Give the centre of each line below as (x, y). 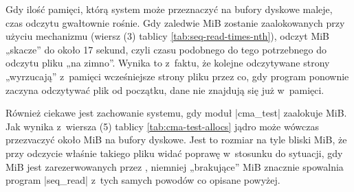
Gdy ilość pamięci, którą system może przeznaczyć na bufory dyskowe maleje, (169, 9)
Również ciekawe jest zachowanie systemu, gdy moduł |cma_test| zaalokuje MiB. (176, 113)
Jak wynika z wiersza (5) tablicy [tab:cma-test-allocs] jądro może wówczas (162, 126)
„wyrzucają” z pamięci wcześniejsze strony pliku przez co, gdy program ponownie (177, 76)
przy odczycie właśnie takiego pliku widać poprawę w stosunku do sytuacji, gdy (174, 153)
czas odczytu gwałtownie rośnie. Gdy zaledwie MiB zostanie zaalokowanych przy (175, 22)
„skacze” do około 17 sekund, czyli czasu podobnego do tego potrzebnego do (166, 49)
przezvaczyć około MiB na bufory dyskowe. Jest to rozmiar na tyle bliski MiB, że (176, 140)
